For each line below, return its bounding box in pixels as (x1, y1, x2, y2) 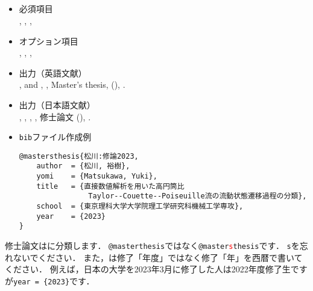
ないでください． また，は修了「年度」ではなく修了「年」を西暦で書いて (13, 251, 303, 263)
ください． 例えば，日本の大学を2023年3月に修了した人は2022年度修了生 (5, 263, 291, 275)
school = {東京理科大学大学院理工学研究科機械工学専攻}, (36, 202, 244, 211)
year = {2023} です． (13, 274, 95, 287)
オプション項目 (19, 34, 78, 47)
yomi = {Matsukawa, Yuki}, (36, 172, 157, 181)
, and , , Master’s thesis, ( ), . (19, 78, 125, 91)
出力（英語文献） (19, 66, 87, 79)
